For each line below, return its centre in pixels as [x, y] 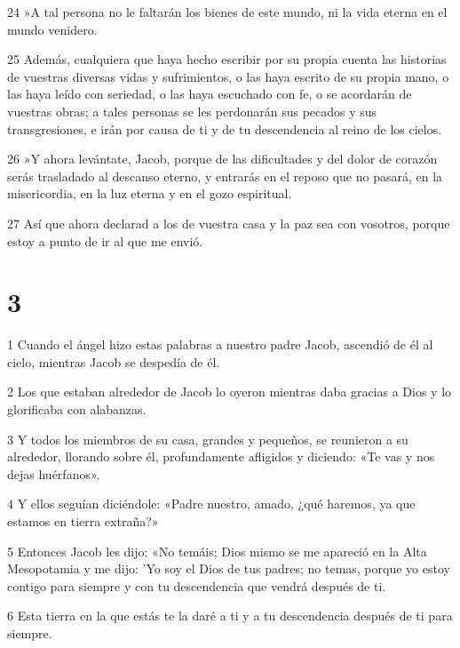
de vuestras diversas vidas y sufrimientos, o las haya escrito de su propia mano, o [228, 76]
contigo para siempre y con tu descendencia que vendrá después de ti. [197, 585]
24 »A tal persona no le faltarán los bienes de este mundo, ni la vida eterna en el [227, 12]
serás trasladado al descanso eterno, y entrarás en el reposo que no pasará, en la [225, 176]
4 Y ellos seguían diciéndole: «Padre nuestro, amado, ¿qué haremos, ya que [211, 504]
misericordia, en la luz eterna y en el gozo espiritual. [150, 193]
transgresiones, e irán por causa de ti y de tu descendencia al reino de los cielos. [225, 128]
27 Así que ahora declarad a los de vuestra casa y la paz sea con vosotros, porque [229, 223]
